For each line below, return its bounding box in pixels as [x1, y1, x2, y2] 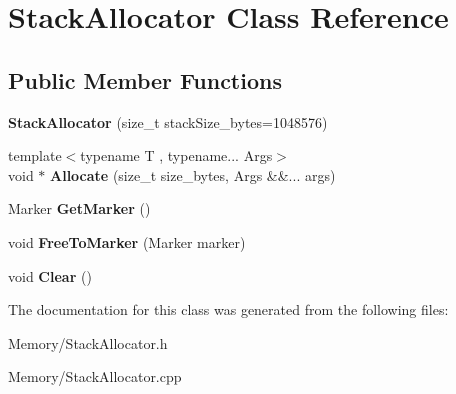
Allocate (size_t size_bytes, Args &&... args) [50, 164, 336, 185]
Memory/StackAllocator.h [8, 332, 168, 353]
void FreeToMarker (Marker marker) [8, 231, 246, 252]
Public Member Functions [8, 64, 282, 95]
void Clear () [8, 265, 92, 286]
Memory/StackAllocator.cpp [8, 366, 182, 387]
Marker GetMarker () [8, 198, 151, 219]
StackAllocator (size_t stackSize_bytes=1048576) [8, 111, 328, 132]
